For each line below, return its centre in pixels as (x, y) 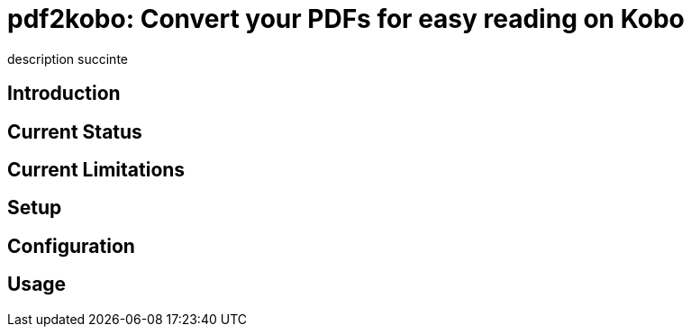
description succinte (68, 59)
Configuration (71, 246)
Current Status (75, 131)
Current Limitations (96, 170)
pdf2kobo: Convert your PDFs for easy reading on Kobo (346, 19)
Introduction (64, 94)
